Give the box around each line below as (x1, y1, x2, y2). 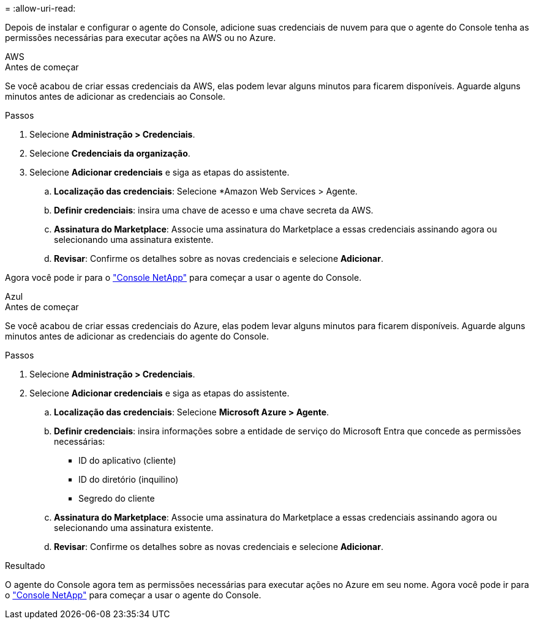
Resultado (5, 560, 45, 571)
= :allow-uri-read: (5, 3, 76, 13)
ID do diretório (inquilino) (78, 474, 179, 485)
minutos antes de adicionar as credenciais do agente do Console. (5, 331, 269, 341)
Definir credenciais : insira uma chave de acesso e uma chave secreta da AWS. (54, 205, 374, 215)
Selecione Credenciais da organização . (29, 148, 190, 158)
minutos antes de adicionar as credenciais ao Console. (5, 91, 225, 102)
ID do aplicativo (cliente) (78, 455, 176, 466)
